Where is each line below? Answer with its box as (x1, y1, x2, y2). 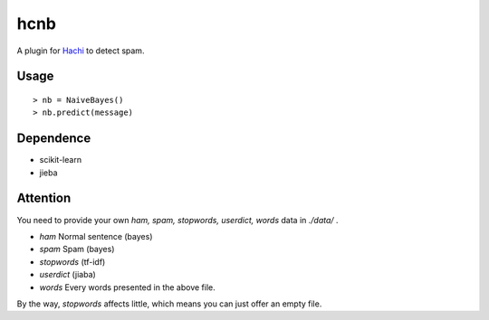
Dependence (16, 131, 91, 146)
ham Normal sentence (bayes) (39, 231, 153, 241)
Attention (16, 191, 72, 206)
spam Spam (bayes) (39, 244, 115, 255)
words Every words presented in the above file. (39, 281, 216, 293)
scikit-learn (39, 155, 81, 165)
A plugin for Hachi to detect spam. (16, 45, 145, 56)
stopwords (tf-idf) (39, 256, 106, 267)
